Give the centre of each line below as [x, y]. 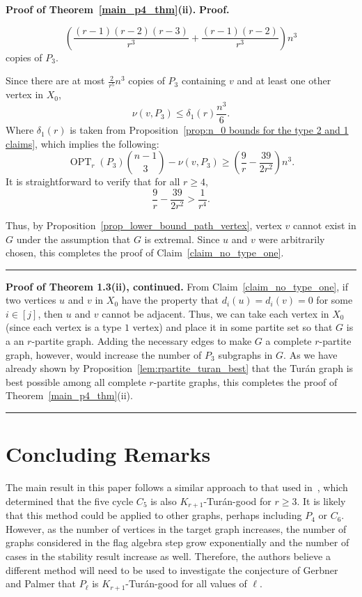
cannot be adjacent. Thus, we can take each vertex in [215, 313]
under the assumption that [73, 239]
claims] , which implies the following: [82, 143]
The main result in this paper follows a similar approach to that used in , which [177, 487]
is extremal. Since [182, 239]
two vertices [31, 300]
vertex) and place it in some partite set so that [233, 327]
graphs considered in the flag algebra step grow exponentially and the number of [178, 542]
